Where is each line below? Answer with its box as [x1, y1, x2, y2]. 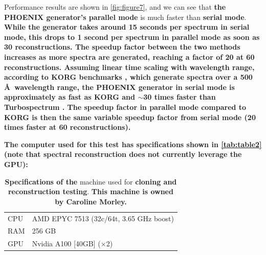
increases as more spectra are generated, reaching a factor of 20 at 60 [4, 51, 255, 62]
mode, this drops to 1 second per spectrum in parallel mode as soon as [4, 31, 260, 42]
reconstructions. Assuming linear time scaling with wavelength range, [4, 61, 255, 72]
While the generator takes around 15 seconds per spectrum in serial [4, 21, 250, 32]
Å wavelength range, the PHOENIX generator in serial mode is [4, 81, 235, 92]
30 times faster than [143, 91, 216, 102]
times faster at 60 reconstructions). [4, 122, 131, 132]
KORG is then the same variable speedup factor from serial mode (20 [4, 111, 256, 122]
